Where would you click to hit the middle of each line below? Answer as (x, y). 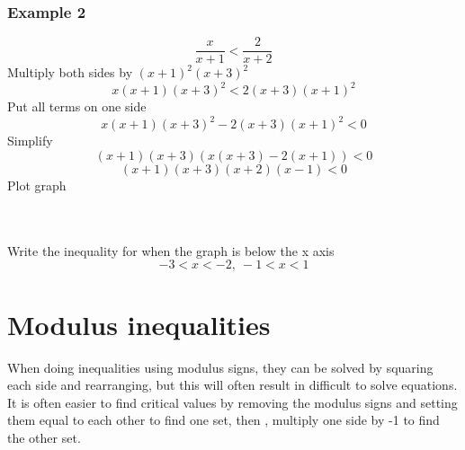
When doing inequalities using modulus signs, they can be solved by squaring (220, 367)
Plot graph (37, 185)
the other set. (44, 437)
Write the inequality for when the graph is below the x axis (171, 250)
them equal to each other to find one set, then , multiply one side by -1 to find (224, 420)
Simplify (30, 141)
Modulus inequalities (139, 324)
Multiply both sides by (70, 72)
